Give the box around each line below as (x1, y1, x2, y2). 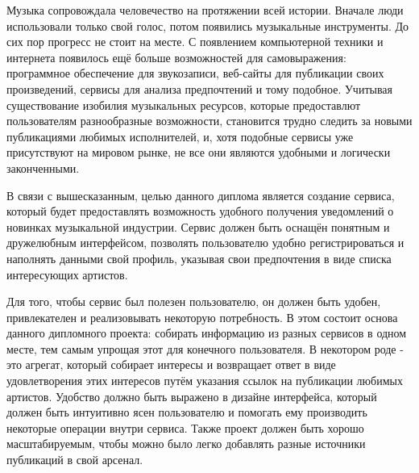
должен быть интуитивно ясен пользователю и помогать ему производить (6, 404, 367, 421)
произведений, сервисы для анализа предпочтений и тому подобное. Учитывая (6, 80, 393, 97)
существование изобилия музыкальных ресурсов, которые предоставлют (6, 96, 361, 113)
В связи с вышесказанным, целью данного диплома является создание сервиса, (6, 186, 395, 203)
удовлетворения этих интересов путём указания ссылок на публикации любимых (6, 372, 403, 389)
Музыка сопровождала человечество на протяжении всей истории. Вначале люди (6, 2, 404, 18)
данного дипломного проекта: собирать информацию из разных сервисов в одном (6, 324, 407, 341)
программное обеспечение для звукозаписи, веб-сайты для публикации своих (6, 65, 384, 82)
